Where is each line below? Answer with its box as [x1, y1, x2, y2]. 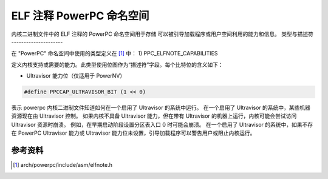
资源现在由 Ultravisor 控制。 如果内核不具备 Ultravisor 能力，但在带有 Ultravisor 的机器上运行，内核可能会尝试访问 [11, 112, 297, 120]
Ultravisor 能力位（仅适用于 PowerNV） [26, 72, 126, 79]
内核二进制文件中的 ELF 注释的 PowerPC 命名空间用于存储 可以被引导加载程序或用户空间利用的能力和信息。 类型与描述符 [11, 30, 314, 38]
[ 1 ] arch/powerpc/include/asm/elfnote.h [13, 161, 112, 169]
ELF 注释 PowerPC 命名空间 [11, 9, 149, 22]
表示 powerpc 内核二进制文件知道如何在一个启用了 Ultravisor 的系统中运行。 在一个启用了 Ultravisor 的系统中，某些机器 [11, 104, 311, 112]
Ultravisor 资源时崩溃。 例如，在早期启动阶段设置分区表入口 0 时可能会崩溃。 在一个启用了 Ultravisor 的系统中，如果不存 [11, 121, 313, 128]
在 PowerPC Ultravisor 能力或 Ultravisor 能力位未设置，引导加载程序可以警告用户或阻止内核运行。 [11, 129, 256, 137]
